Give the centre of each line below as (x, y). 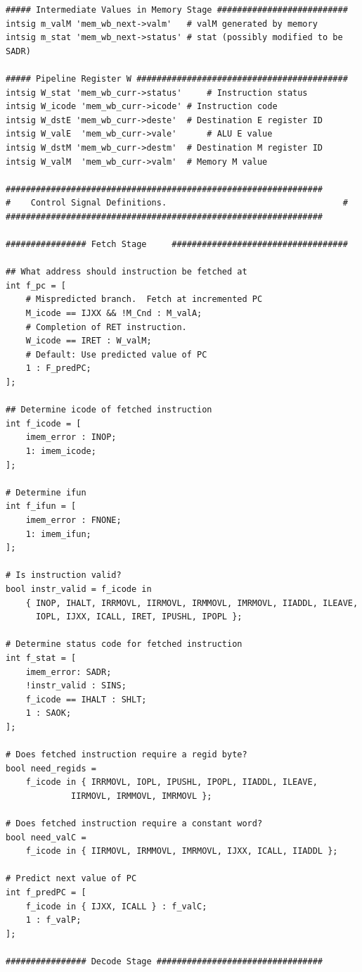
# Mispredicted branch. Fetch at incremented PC (144, 299)
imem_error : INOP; (71, 437)
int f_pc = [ (36, 285)
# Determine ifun (46, 492)
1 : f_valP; (53, 920)
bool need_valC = (46, 837)
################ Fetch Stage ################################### (177, 245)
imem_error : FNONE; (73, 520)
